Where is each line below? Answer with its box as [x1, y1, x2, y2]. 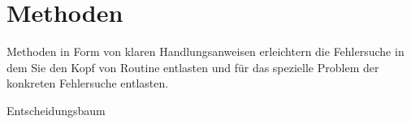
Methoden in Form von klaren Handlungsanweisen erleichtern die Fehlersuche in [6, 43, 405, 60]
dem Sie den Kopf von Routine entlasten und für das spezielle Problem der [6, 58, 379, 75]
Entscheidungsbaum [6, 101, 106, 118]
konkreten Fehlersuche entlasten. [6, 75, 169, 92]
